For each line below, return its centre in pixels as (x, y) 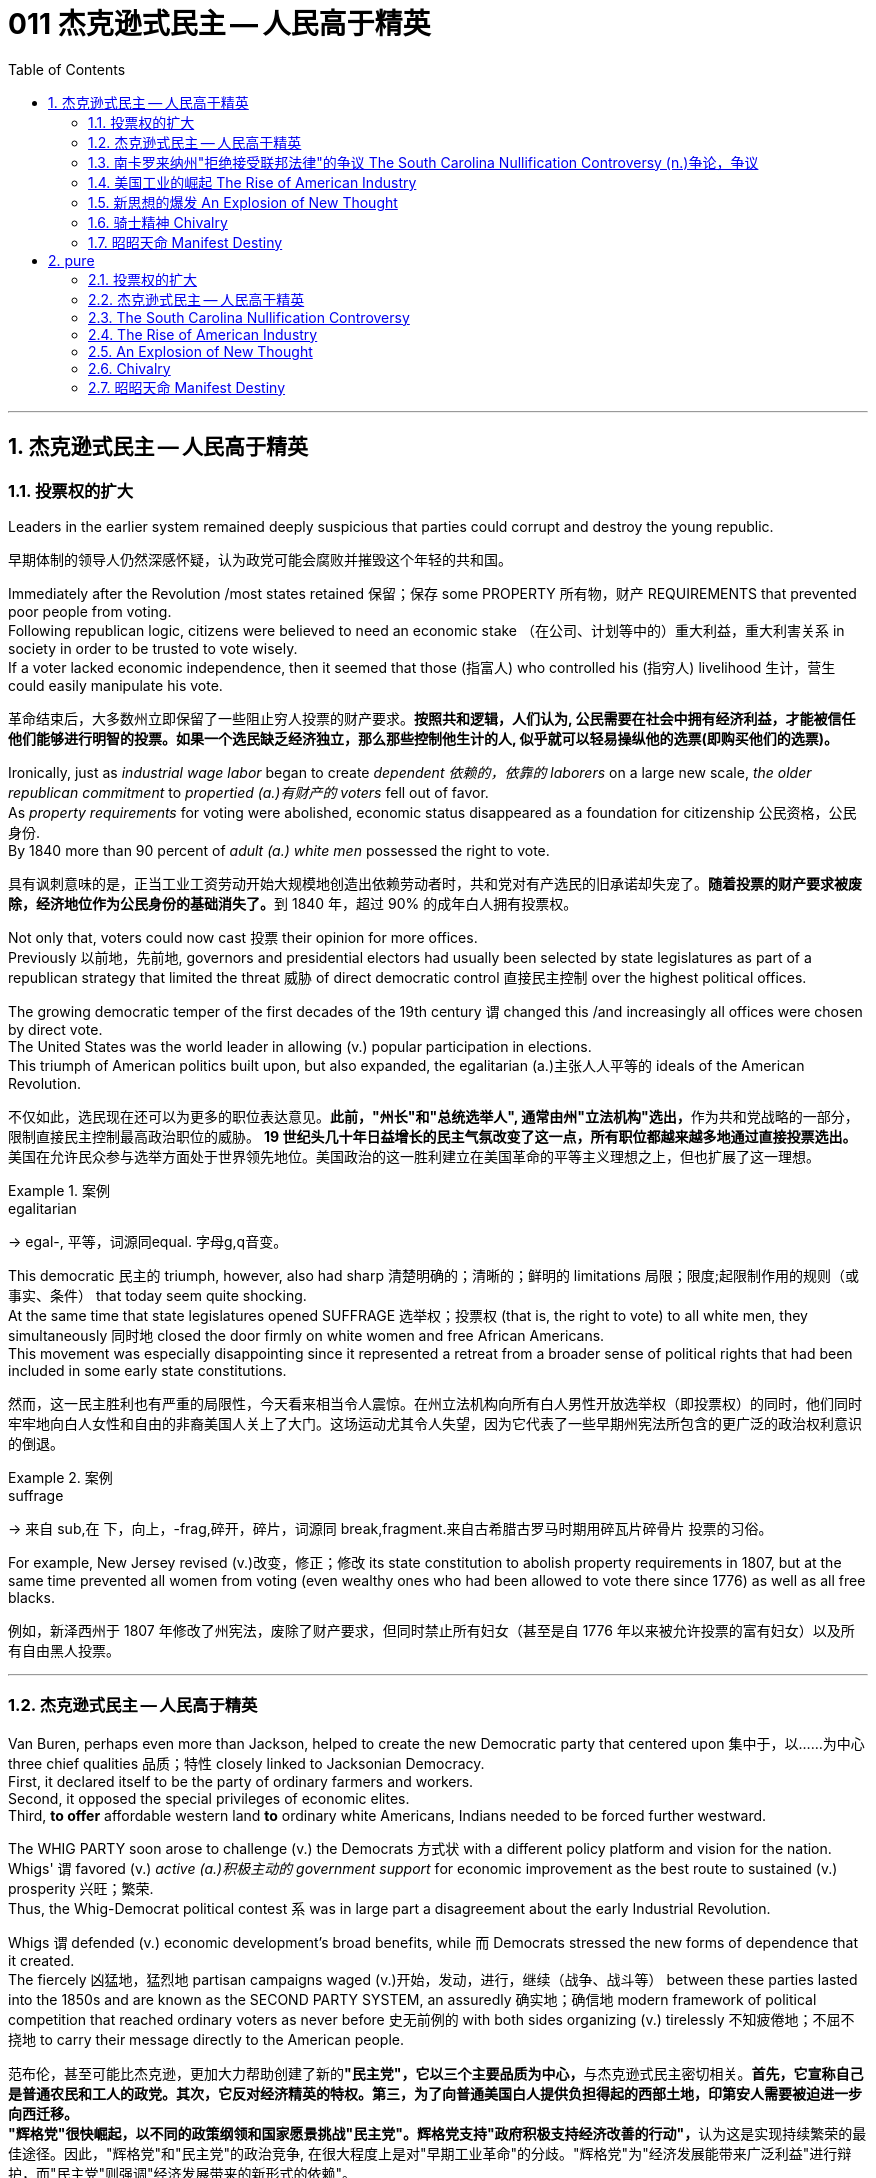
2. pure (71, 260)
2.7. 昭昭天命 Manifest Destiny (187, 387)
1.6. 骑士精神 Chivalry (158, 222)
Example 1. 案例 (59, 1190)
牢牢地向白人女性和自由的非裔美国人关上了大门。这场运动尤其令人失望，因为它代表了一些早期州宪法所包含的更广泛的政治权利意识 (435, 1423)
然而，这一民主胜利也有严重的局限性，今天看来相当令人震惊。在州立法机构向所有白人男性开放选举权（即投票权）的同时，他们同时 (435, 1403)
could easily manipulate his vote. (115, 685)
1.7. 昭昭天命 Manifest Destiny (185, 242)
